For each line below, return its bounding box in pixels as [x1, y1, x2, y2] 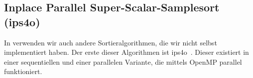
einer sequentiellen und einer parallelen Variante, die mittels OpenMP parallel [4, 56, 242, 67]
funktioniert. [4, 66, 42, 77]
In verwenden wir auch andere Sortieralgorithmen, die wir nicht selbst [4, 37, 217, 47]
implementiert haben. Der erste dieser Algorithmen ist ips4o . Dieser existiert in [4, 47, 249, 57]
